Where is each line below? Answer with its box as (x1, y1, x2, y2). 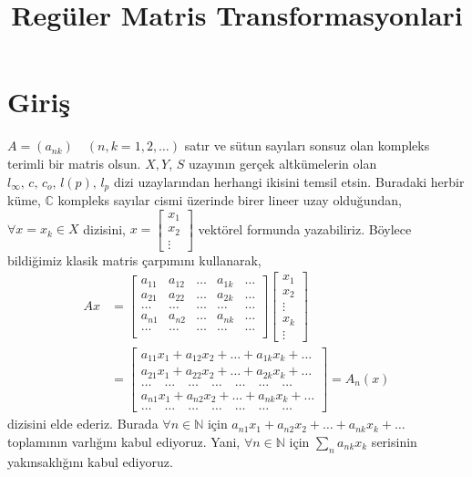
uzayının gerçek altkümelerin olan (188, 153, 377, 172)
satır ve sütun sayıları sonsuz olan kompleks (184, 136, 430, 155)
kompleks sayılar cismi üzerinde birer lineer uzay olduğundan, (57, 190, 402, 209)
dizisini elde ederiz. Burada (7, 414, 159, 433)
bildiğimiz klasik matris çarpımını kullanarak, (7, 250, 262, 269)
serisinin (371, 431, 417, 451)
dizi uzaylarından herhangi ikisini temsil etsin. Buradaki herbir (113, 171, 465, 191)
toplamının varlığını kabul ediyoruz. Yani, (7, 431, 241, 451)
